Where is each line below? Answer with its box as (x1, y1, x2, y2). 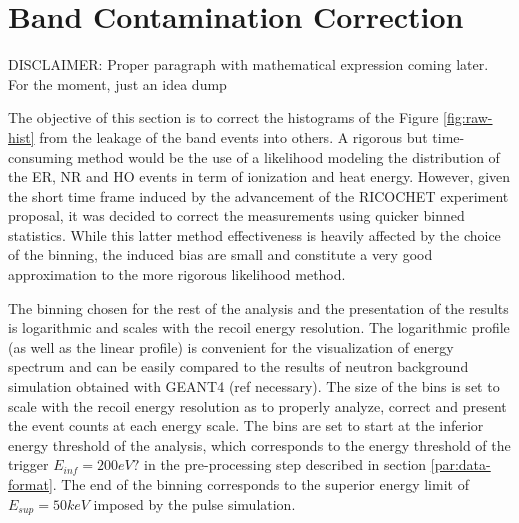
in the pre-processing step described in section (144, 454, 427, 475)
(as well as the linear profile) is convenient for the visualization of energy (8, 336, 454, 357)
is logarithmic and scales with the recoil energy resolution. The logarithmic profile (8, 317, 510, 338)
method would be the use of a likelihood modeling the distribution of (77, 146, 500, 167)
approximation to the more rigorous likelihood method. (8, 264, 346, 285)
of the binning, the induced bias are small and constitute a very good (8, 244, 433, 265)
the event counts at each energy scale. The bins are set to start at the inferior (8, 415, 484, 436)
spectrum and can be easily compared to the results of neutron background (8, 356, 469, 377)
